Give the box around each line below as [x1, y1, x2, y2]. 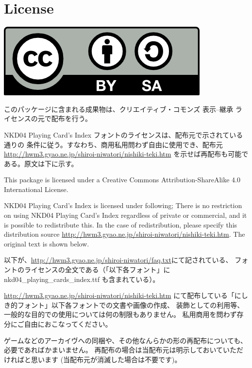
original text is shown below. [4, 238, 89, 248]
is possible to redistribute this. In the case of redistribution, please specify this [4, 219, 237, 229]
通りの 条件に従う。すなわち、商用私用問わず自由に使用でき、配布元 [4, 139, 223, 149]
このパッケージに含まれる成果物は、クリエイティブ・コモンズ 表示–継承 [4, 104, 233, 114]
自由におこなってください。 [24, 319, 112, 329]
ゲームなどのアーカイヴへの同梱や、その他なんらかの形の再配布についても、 [4, 335, 247, 345]
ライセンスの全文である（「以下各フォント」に [24, 264, 170, 275]
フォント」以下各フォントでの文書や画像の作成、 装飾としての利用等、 [17, 299, 244, 310]
